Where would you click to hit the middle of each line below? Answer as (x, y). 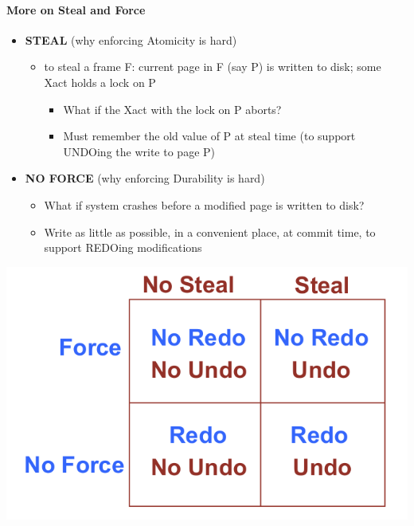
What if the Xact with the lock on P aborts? (172, 109)
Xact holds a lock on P (100, 82)
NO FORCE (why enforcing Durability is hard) (145, 178)
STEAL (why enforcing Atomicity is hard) (131, 39)
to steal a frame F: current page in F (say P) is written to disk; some (213, 67)
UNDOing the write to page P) (139, 151)
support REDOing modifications (123, 247)
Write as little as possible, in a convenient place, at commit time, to (210, 232)
